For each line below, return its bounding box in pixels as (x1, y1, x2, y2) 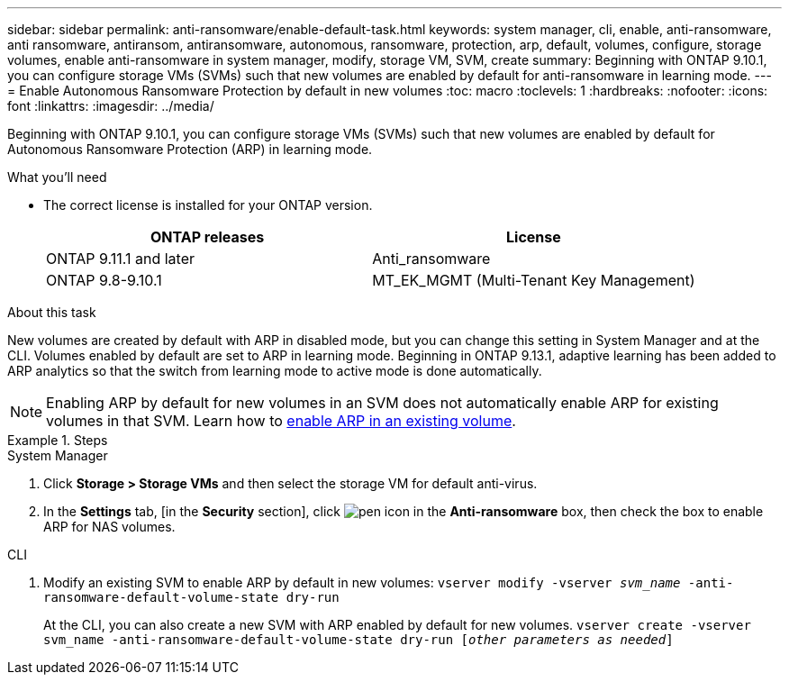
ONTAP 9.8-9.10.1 (46, 271, 162, 289)
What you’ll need (7, 169, 107, 185)
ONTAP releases (150, 228, 265, 246)
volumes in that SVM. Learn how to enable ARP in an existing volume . (46, 412, 516, 430)
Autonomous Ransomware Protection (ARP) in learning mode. (7, 141, 373, 157)
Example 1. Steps (7, 432, 108, 448)
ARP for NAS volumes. (43, 519, 176, 534)
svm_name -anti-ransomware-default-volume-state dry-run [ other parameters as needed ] (43, 632, 674, 647)
